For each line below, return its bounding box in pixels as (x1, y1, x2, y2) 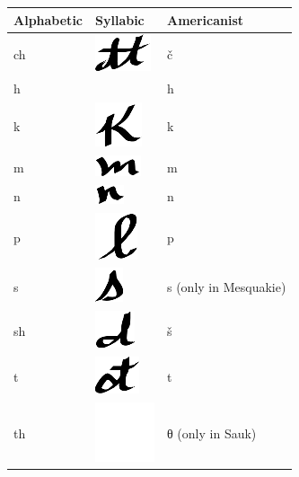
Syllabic (95, 10, 145, 29)
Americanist (167, 10, 244, 29)
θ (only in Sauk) (167, 424, 257, 443)
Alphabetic (13, 10, 83, 29)
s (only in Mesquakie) (167, 277, 286, 296)
